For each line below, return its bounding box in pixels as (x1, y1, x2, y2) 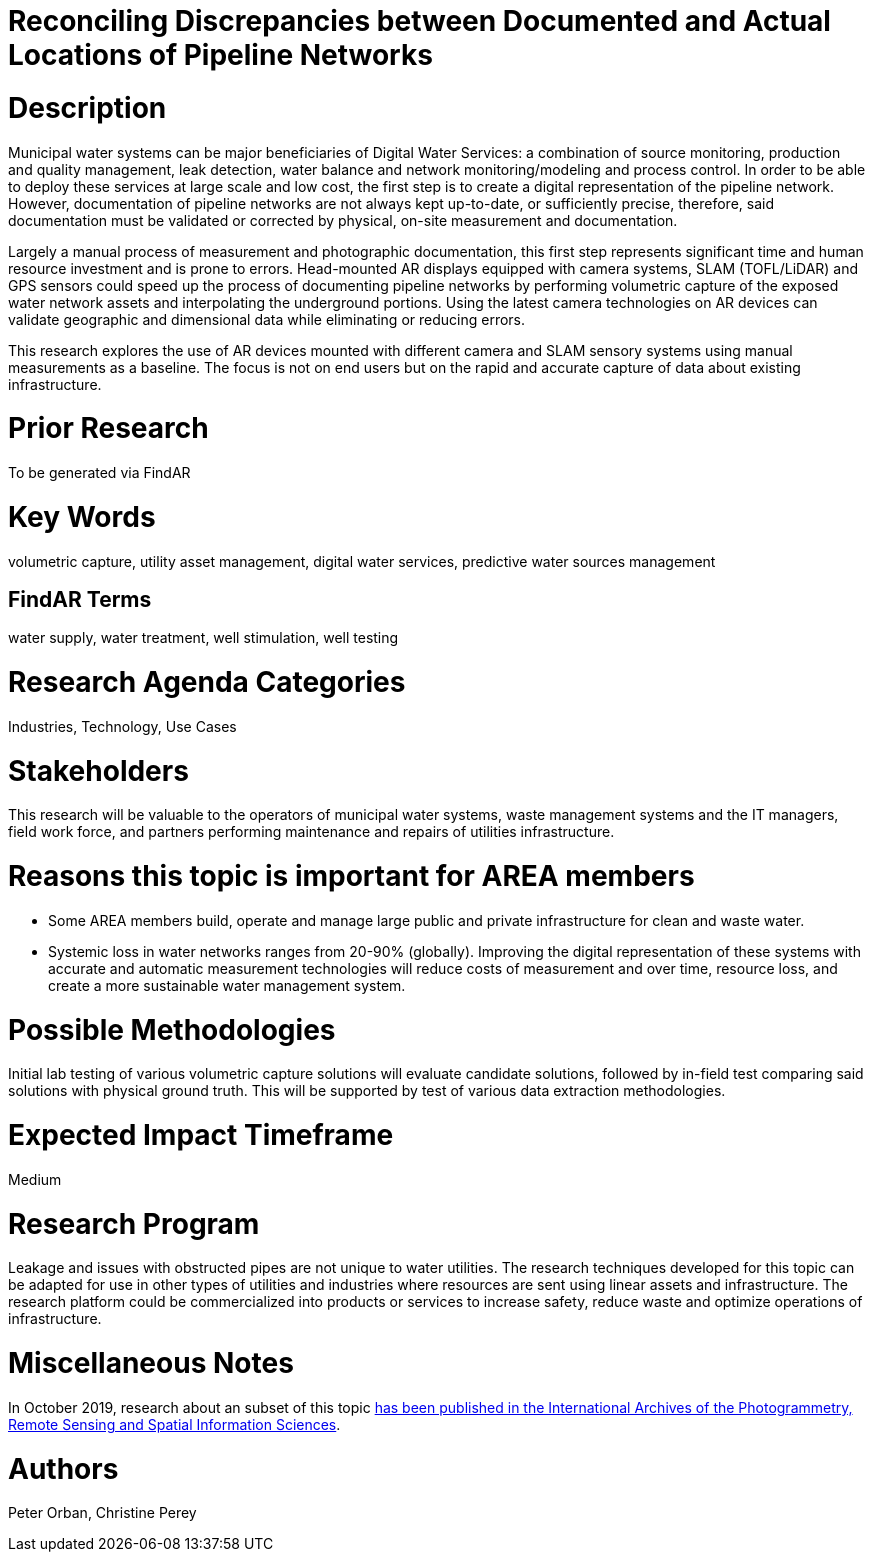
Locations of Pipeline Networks (8, 38, 433, 72)
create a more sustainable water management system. (48, 976, 406, 994)
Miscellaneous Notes (8, 1346, 294, 1381)
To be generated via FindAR (8, 464, 191, 481)
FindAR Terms (8, 586, 152, 612)
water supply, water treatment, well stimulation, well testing (8, 629, 399, 647)
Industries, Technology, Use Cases (8, 717, 237, 735)
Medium (8, 1170, 62, 1188)
